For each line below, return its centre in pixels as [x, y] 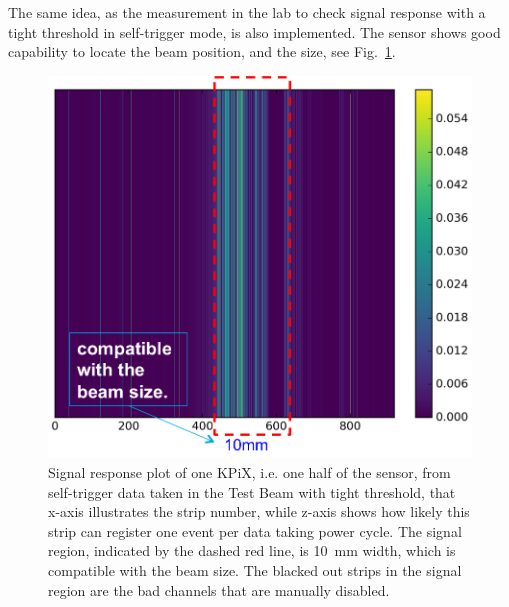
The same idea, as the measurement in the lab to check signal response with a [247, 12]
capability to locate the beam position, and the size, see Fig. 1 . [202, 51]
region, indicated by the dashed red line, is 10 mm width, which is [252, 550]
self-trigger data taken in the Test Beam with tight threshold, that [252, 491]
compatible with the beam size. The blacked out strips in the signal [255, 569]
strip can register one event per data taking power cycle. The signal [255, 530]
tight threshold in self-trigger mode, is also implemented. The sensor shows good [254, 31]
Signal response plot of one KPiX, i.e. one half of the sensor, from [249, 471]
